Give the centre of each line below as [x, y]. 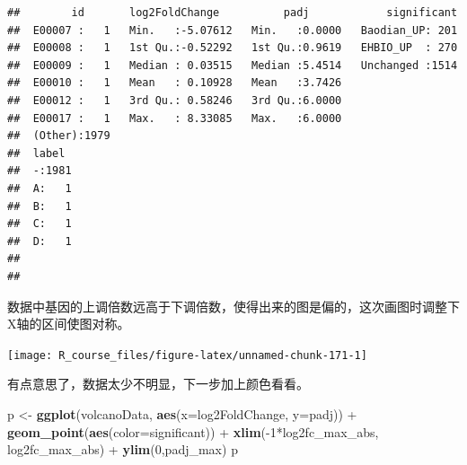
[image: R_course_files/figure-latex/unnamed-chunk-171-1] [187, 355]
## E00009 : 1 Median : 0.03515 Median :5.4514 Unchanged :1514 [233, 65]
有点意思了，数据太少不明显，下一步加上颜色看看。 [158, 384]
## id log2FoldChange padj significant [233, 13]
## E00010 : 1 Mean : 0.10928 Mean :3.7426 [175, 83]
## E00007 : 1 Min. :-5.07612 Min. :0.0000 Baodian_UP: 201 [233, 30]
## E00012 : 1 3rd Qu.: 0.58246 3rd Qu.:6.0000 [175, 100]
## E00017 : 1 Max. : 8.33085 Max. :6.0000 [175, 118]
